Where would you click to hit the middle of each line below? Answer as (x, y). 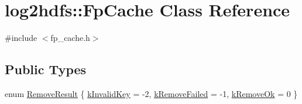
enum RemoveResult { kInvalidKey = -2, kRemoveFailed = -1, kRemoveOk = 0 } (151, 93)
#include (21, 38)
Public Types (46, 69)
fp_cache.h (70, 38)
